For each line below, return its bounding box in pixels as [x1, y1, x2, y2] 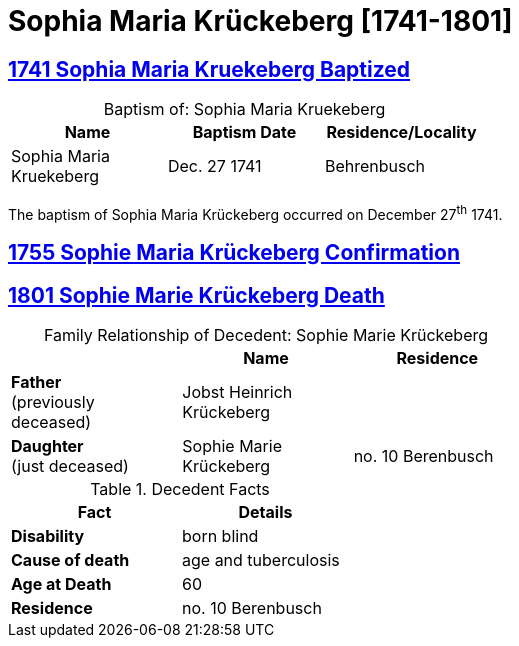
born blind [182, 526, 259, 547]
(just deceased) [11, 456, 129, 477]
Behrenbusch [324, 156, 426, 177]
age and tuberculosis [182, 550, 340, 571]
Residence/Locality [326, 122, 477, 143]
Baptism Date [192, 122, 297, 143]
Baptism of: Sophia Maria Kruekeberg [103, 99, 386, 120]
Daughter [11, 436, 84, 457]
